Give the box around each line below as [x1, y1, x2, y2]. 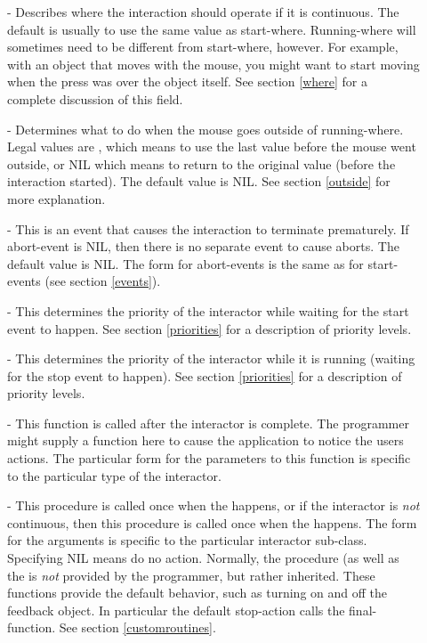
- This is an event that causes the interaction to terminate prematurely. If [7, 219, 409, 238]
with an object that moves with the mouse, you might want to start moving [7, 54, 420, 73]
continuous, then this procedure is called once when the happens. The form [7, 513, 417, 532]
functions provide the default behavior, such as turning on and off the [7, 583, 388, 602]
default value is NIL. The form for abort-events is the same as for [7, 254, 364, 273]
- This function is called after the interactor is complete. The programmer [7, 413, 409, 432]
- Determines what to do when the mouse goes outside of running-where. [7, 119, 404, 138]
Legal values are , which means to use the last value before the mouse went [7, 137, 416, 156]
